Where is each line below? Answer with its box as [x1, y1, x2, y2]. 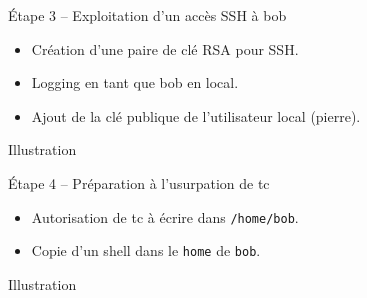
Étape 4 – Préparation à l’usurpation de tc [8, 172, 270, 193]
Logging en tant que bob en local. [31, 72, 239, 93]
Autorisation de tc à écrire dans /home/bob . [31, 206, 299, 227]
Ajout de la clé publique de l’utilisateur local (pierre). [31, 105, 361, 126]
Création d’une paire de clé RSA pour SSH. [31, 38, 299, 59]
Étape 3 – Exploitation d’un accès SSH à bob [8, 5, 287, 25]
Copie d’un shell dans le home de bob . [31, 240, 261, 261]
